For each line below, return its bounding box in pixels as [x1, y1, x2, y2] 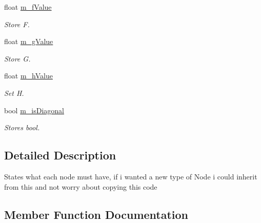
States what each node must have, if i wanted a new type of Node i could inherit [4, 171, 257, 181]
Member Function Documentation [4, 206, 189, 222]
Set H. [4, 87, 24, 98]
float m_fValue [4, 2, 52, 12]
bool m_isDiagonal [4, 105, 64, 115]
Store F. [4, 18, 30, 29]
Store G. [4, 53, 31, 64]
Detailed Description [4, 147, 116, 163]
